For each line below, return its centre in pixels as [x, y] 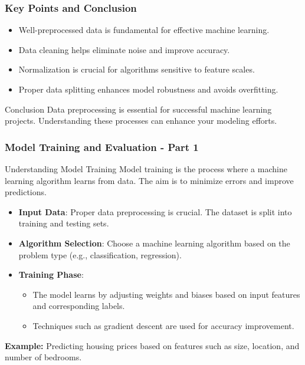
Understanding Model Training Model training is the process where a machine [146, 169]
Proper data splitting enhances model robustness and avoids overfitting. [148, 89]
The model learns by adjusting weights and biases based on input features [166, 294]
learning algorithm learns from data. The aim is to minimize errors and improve [149, 180]
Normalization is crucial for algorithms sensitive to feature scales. [137, 69]
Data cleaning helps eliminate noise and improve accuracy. [124, 49]
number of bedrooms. [43, 357]
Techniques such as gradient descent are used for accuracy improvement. [163, 325]
